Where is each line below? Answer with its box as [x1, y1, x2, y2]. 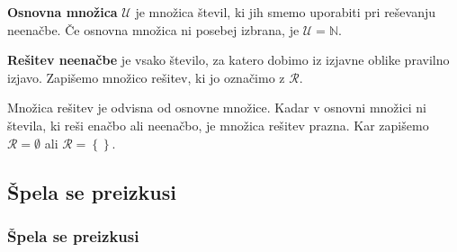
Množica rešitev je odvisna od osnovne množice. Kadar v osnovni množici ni [7, 98, 426, 117]
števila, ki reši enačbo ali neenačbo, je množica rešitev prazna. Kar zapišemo [7, 115, 429, 134]
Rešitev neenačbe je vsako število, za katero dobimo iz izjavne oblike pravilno [7, 50, 450, 69]
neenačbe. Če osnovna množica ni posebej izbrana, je [7, 20, 300, 39]
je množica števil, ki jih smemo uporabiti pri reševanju [135, 3, 436, 21]
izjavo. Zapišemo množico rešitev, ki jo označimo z [7, 67, 285, 86]
